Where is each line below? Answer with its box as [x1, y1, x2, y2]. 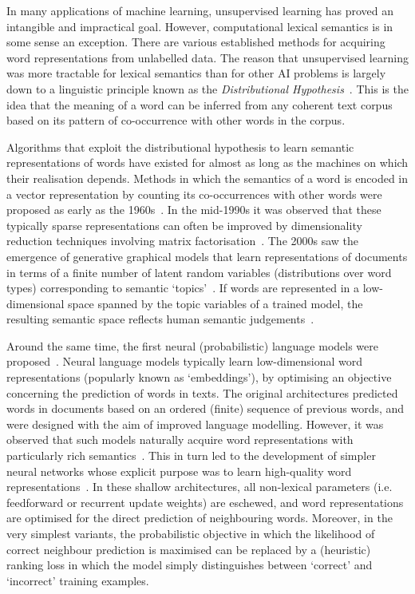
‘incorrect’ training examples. [6, 572, 149, 588]
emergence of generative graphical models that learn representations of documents [6, 247, 408, 264]
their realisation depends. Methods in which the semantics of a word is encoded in [6, 169, 409, 186]
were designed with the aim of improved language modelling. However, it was [6, 415, 384, 432]
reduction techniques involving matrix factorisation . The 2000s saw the [6, 232, 359, 249]
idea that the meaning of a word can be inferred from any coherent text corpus [6, 96, 393, 113]
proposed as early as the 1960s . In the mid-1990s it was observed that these [6, 201, 381, 218]
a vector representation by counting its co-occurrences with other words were [6, 185, 382, 202]
